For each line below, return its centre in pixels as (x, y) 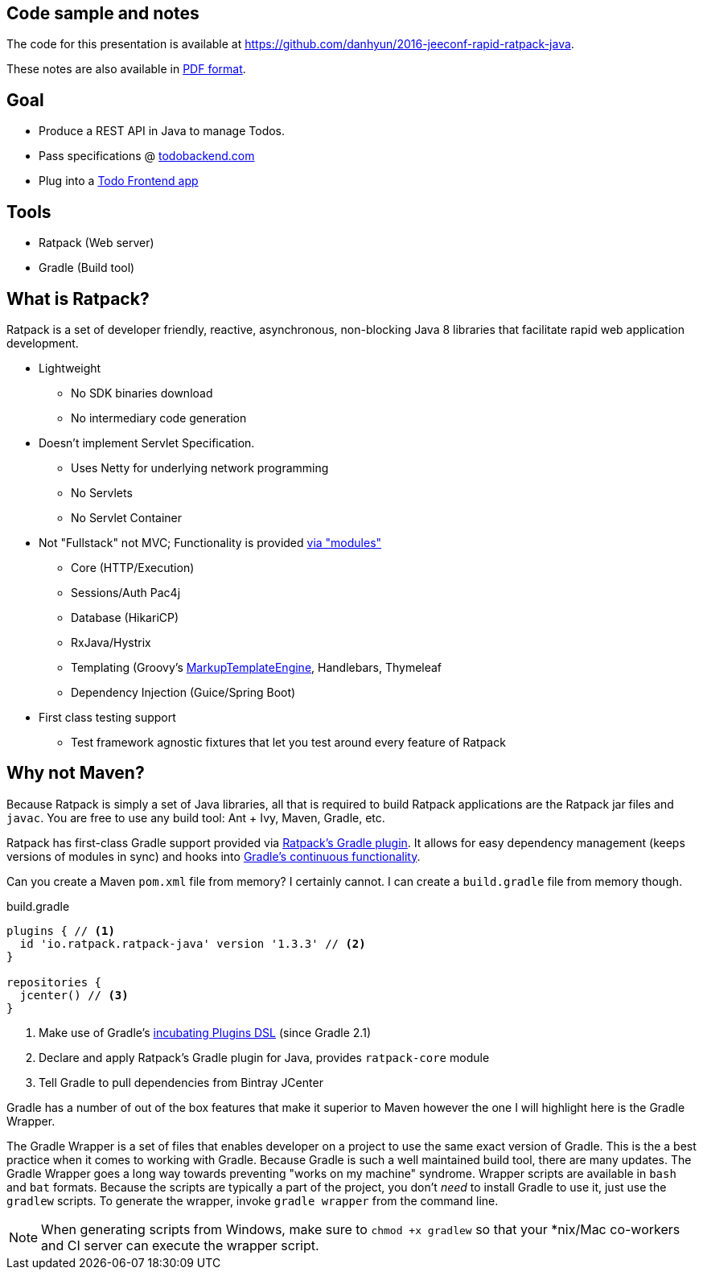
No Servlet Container (127, 517)
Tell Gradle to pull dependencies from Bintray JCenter (181, 1082)
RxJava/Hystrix (111, 642)
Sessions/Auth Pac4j (126, 592)
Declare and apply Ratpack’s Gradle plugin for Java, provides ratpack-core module (264, 1057)
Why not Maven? (76, 773)
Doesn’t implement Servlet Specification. (147, 442)
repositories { (54, 982)
